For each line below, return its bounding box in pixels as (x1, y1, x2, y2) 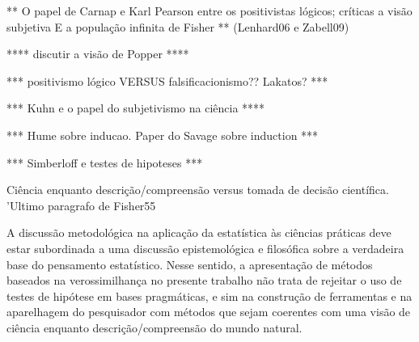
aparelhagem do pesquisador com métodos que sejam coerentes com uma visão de (6, 303, 411, 320)
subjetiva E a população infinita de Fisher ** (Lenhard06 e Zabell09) (6, 18, 349, 35)
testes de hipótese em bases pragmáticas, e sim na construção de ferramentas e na (6, 287, 413, 304)
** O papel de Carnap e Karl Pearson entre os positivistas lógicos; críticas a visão (6, 2, 413, 19)
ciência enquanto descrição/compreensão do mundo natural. (6, 319, 303, 336)
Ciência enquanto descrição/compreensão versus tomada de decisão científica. (6, 181, 389, 198)
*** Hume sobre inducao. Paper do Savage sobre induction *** (6, 126, 319, 143)
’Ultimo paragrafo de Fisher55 (6, 196, 156, 213)
